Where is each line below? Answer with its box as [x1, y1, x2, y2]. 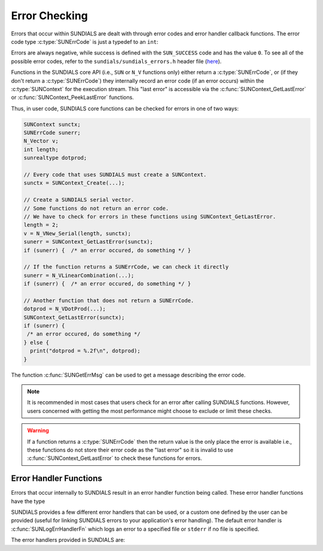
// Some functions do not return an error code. [23, 204, 169, 212]
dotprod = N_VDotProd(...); [23, 306, 106, 312]
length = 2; [23, 222, 59, 228]
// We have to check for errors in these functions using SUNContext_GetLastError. [23, 213, 276, 220]
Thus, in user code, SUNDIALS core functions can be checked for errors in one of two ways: [11, 105, 239, 112]
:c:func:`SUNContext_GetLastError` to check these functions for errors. [27, 454, 202, 462]
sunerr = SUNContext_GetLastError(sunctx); [23, 239, 154, 245]
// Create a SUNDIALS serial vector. [23, 197, 135, 203]
